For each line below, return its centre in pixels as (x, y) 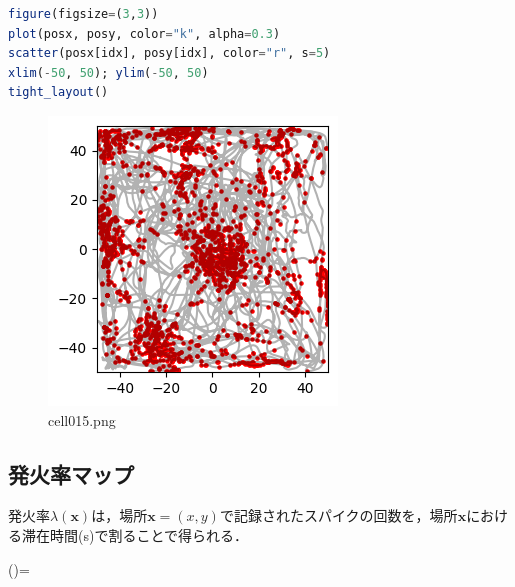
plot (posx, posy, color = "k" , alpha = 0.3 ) (144, 33)
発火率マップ (71, 473)
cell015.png (82, 419)
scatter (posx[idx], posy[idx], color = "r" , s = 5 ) (169, 53)
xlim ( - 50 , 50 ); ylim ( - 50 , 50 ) (108, 72)
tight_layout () (58, 92)
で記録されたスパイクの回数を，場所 (338, 515)
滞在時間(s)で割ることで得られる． (134, 534)
